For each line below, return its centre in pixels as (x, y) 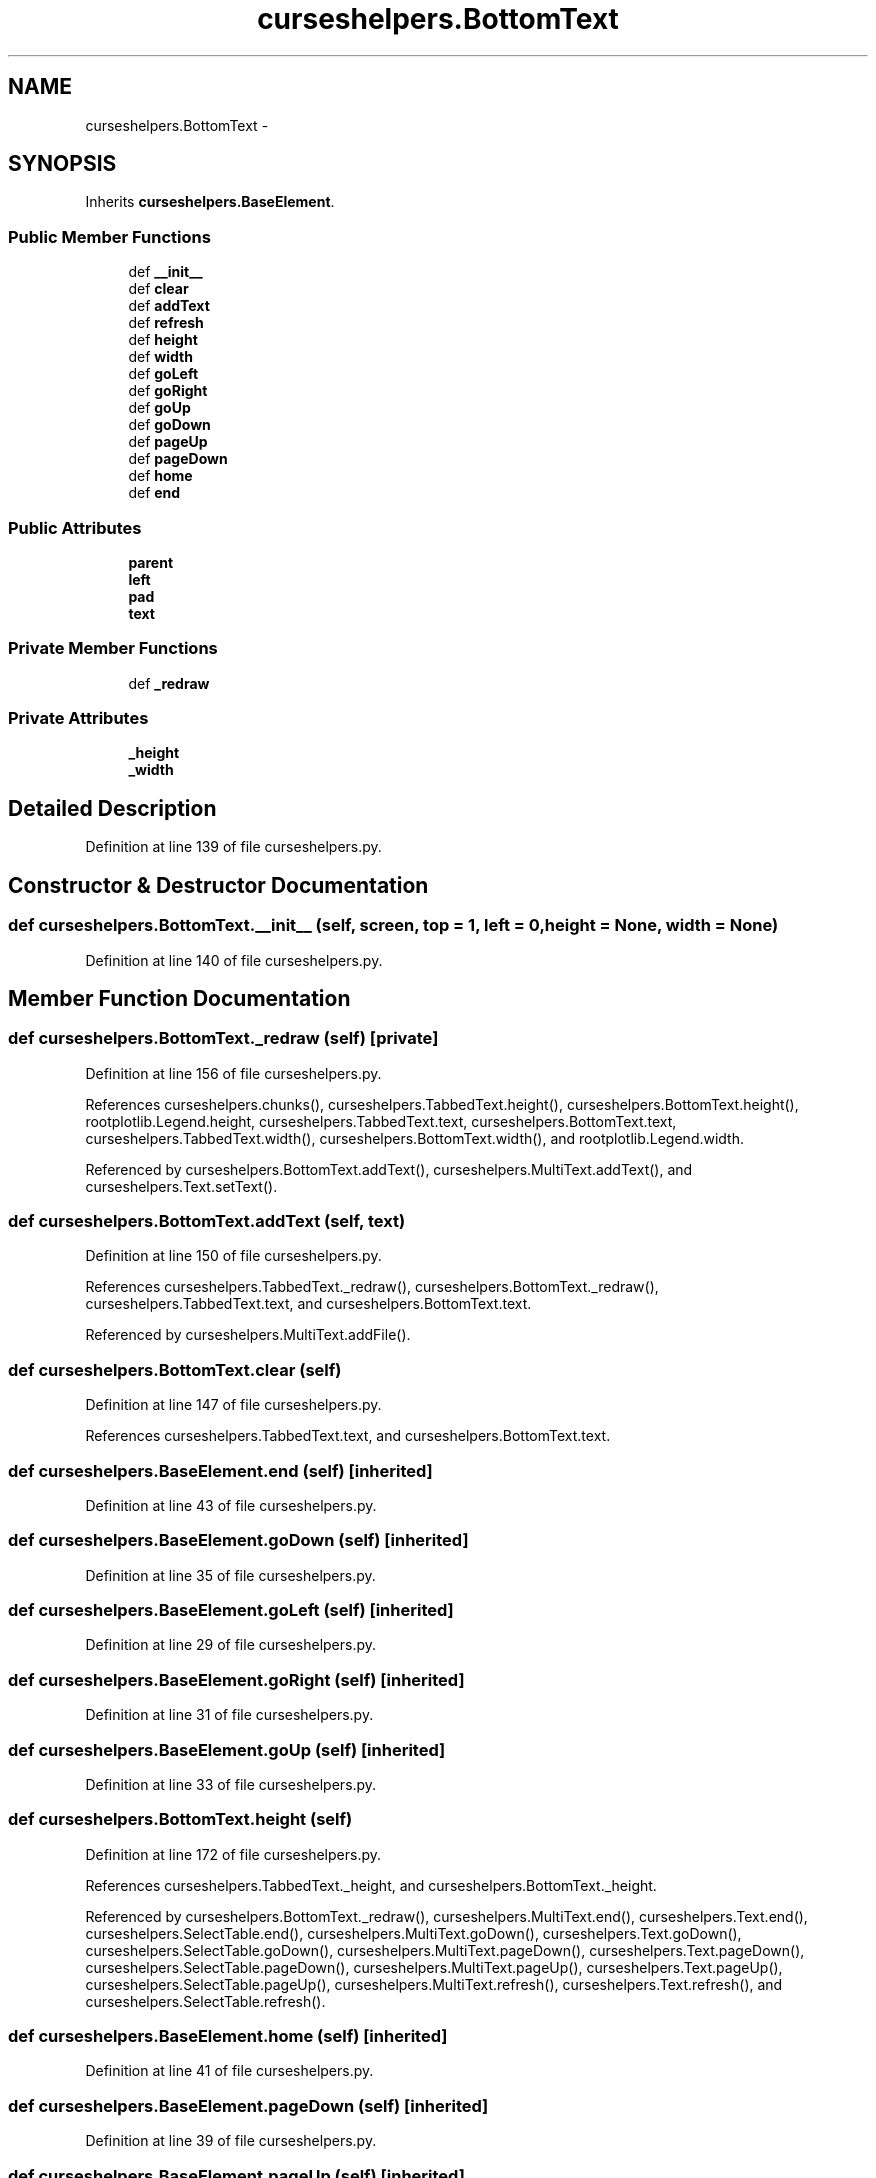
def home (160, 476)
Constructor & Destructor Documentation (218, 885)
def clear (158, 289)
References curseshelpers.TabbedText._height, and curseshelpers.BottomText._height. (371, 1885)
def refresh (166, 323)
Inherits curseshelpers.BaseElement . (210, 202)
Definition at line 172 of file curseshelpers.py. (233, 1854)
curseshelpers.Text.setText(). (181, 1186)
